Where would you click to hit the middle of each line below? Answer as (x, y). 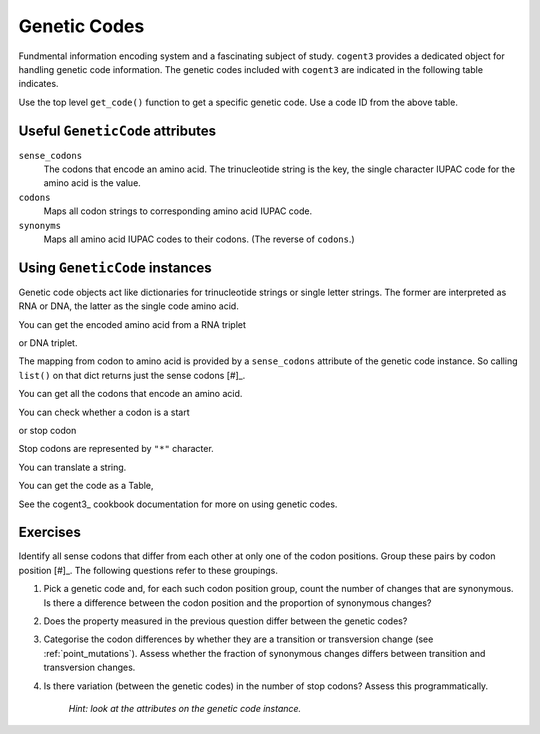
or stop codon (47, 430)
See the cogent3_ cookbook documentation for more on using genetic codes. (178, 504)
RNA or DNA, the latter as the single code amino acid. (128, 306)
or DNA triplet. (48, 343)
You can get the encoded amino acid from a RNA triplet (132, 324)
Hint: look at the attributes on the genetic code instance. (185, 708)
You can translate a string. (72, 467)
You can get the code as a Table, (86, 486)
